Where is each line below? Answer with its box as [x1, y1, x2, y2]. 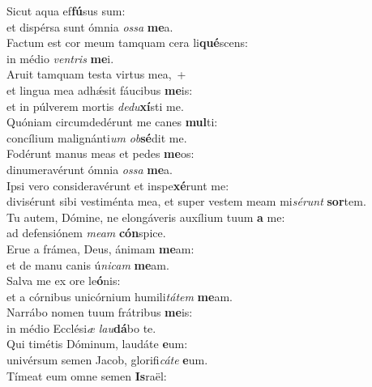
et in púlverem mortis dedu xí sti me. [6, 97, 184, 114]
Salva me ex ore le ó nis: [6, 272, 121, 289]
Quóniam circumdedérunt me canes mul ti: [6, 113, 218, 130]
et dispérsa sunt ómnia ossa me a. [6, 18, 173, 35]
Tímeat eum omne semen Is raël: [6, 367, 167, 384]
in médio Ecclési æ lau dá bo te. [6, 319, 156, 336]
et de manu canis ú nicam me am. [6, 256, 169, 273]
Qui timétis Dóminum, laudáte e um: [6, 335, 188, 352]
